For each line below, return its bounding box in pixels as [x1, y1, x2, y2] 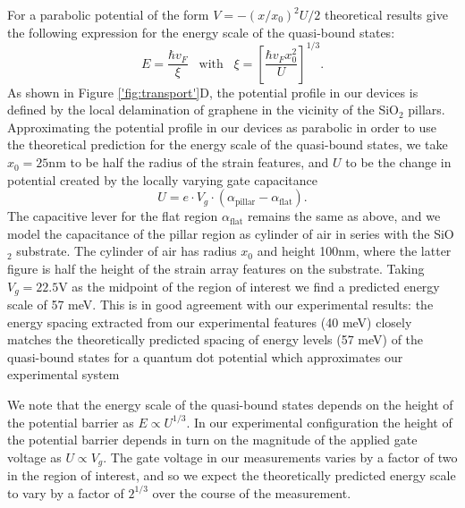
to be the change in [345, 153, 452, 172]
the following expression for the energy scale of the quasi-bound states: [7, 22, 395, 41]
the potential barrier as [7, 412, 134, 431]
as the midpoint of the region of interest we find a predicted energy [72, 276, 440, 295]
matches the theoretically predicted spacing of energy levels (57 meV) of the [7, 330, 424, 349]
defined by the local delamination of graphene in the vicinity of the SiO [7, 100, 399, 119]
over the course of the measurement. [152, 483, 351, 502]
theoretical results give [325, 5, 448, 23]
